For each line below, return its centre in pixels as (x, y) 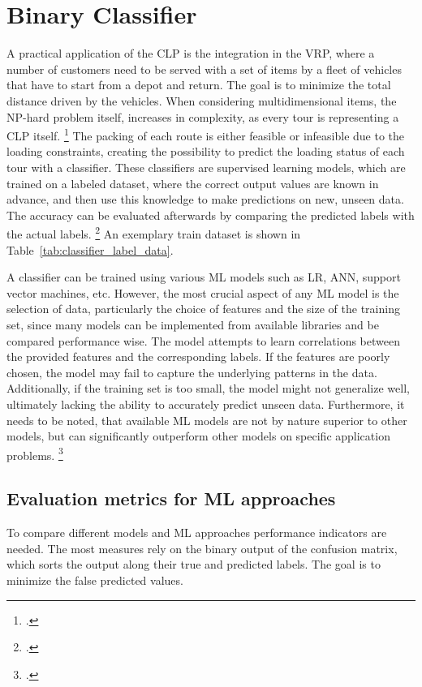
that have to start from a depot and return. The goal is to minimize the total (199, 85)
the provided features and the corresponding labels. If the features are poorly (198, 356)
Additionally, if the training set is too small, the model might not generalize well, (208, 388)
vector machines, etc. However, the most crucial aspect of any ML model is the (203, 292)
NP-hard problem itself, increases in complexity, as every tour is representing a (203, 116)
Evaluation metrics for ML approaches (171, 498)
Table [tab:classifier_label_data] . (90, 249)
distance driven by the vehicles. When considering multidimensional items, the (202, 100)
